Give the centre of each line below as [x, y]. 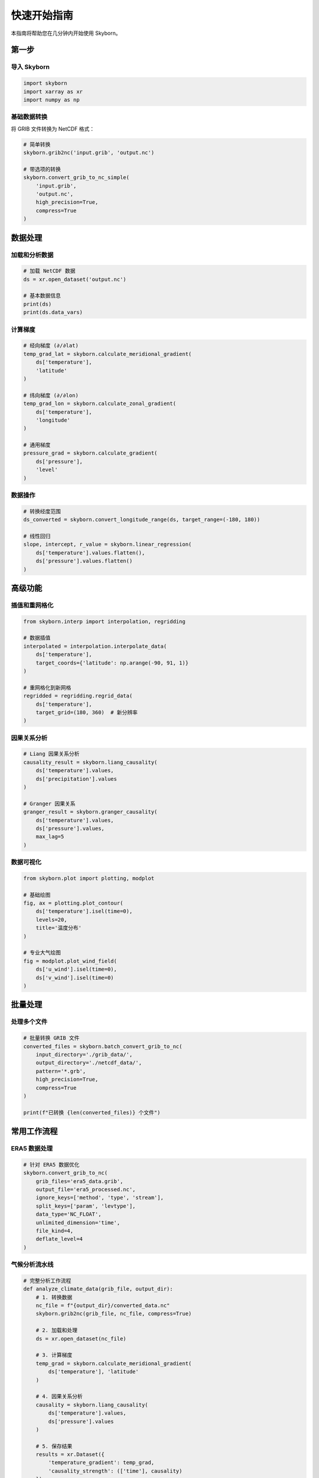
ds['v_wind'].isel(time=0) [75, 978]
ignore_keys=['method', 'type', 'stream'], [100, 1198]
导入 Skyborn [30, 67]
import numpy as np [51, 100]
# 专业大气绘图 [42, 953]
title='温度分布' [59, 928]
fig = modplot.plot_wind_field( [70, 961]
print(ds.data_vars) [53, 312]
